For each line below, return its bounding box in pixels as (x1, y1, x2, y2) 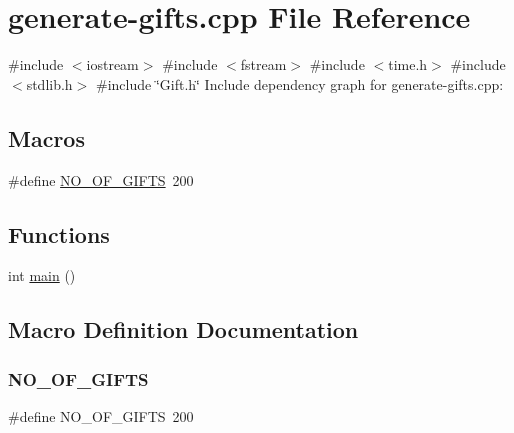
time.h (388, 54, 428, 75)
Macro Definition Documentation (8, 314, 359, 345)
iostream (86, 54, 139, 75)
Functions (8, 218, 110, 249)
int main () (8, 265, 76, 286)
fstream (240, 54, 287, 75)
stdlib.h (26, 73, 73, 94)
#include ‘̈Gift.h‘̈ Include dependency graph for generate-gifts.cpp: (95, 73, 504, 94)
